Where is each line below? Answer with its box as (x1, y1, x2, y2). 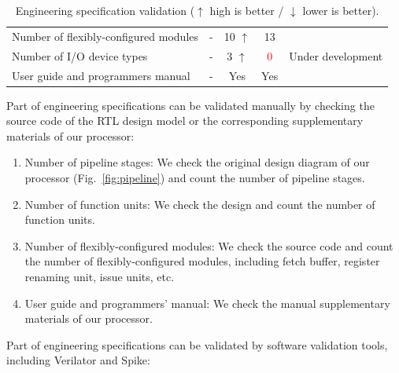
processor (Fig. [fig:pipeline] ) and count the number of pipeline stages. (24, 170, 365, 185)
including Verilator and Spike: (6, 352, 150, 368)
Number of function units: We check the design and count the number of (24, 196, 375, 212)
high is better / (209, 2, 284, 18)
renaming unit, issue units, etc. (24, 268, 175, 284)
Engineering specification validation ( (15, 2, 195, 18)
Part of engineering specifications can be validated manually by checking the (6, 97, 375, 113)
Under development (289, 47, 383, 64)
